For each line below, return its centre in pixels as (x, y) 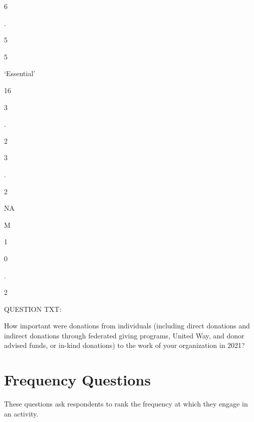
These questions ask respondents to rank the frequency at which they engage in (126, 404)
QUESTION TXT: (33, 309)
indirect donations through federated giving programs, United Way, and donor (124, 335)
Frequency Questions (77, 380)
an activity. (21, 413)
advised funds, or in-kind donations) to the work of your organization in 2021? (124, 345)
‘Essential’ (20, 73)
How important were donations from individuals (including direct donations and (127, 326)
